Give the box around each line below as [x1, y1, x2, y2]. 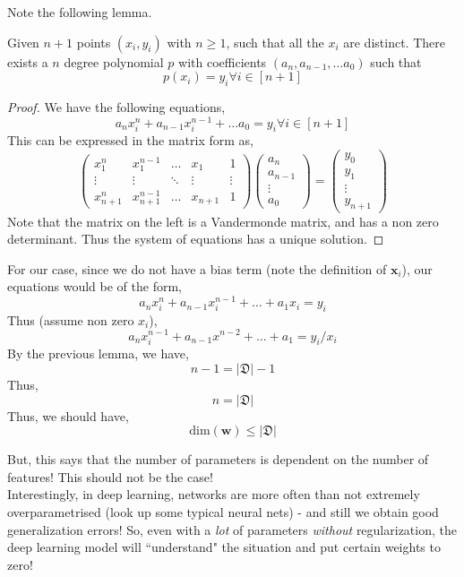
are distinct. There [343, 32, 445, 51]
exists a [7, 52, 48, 71]
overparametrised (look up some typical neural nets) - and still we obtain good [7, 502, 439, 521]
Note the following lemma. [7, 3, 152, 21]
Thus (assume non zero [7, 310, 134, 329]
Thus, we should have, [7, 406, 129, 425]
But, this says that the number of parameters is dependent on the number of [7, 450, 429, 469]
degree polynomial [64, 52, 164, 71]
